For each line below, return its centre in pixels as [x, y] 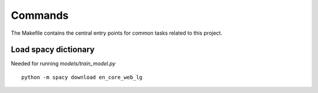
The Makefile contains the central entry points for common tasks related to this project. [117, 33]
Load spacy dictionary [53, 50]
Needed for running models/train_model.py [63, 64]
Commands [40, 15]
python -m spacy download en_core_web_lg [82, 77]
